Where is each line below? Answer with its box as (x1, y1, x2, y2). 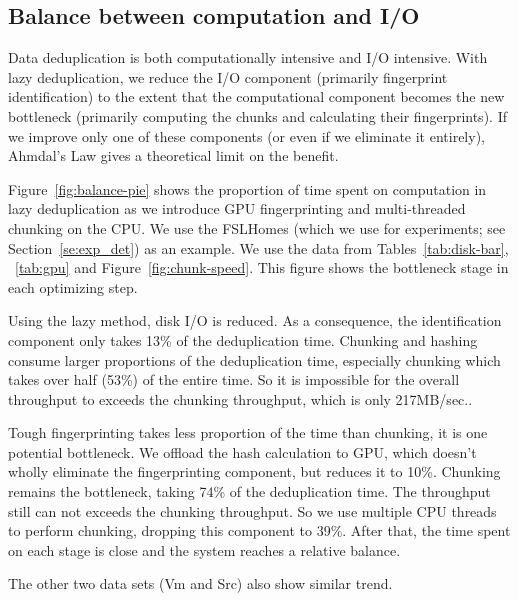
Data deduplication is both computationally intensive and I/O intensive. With (8, 47, 488, 68)
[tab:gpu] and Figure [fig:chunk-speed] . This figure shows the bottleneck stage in (15, 257, 509, 278)
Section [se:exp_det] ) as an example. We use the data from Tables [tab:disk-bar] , (8, 237, 509, 258)
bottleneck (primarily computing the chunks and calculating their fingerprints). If (8, 105, 507, 126)
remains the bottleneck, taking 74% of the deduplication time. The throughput (8, 481, 491, 502)
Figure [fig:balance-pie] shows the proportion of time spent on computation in (8, 178, 487, 199)
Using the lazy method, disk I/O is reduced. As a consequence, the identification (8, 310, 502, 331)
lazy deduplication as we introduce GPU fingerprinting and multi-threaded (8, 198, 466, 219)
